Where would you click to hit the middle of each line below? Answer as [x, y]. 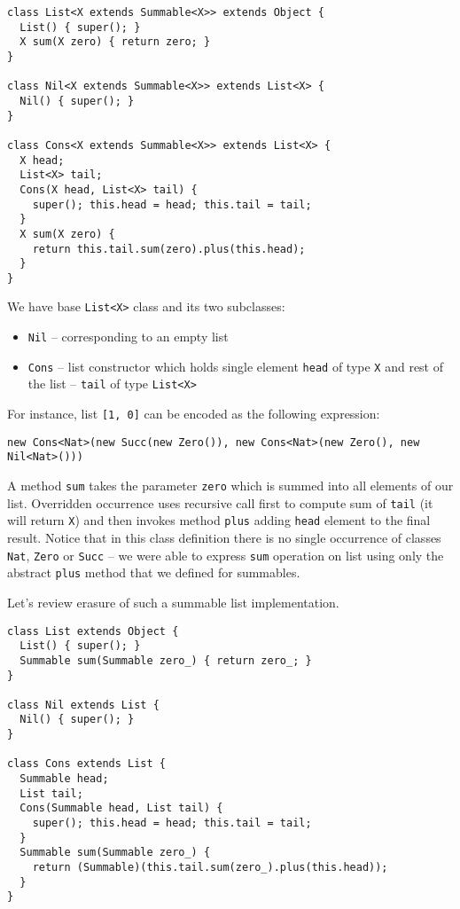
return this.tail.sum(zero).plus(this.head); [169, 249]
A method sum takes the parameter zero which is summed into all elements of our [230, 486]
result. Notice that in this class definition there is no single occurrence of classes [224, 538]
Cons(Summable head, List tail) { [121, 808]
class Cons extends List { [86, 764]
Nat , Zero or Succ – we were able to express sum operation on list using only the [226, 555]
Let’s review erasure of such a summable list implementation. [173, 602]
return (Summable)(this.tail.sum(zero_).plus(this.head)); [210, 868]
